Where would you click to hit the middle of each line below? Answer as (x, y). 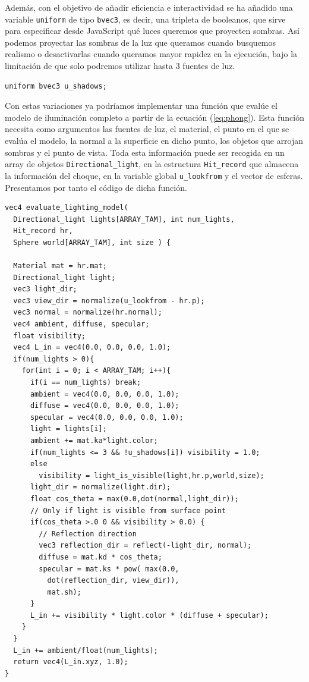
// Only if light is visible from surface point (128, 510)
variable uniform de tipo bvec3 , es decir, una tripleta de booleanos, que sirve (145, 19)
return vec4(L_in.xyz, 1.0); (71, 662)
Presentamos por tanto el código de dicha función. (96, 187)
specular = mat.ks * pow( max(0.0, (109, 569)
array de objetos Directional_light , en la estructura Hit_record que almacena (152, 164)
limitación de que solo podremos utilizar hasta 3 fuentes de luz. (120, 66)
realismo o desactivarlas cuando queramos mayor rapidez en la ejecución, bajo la (151, 54)
